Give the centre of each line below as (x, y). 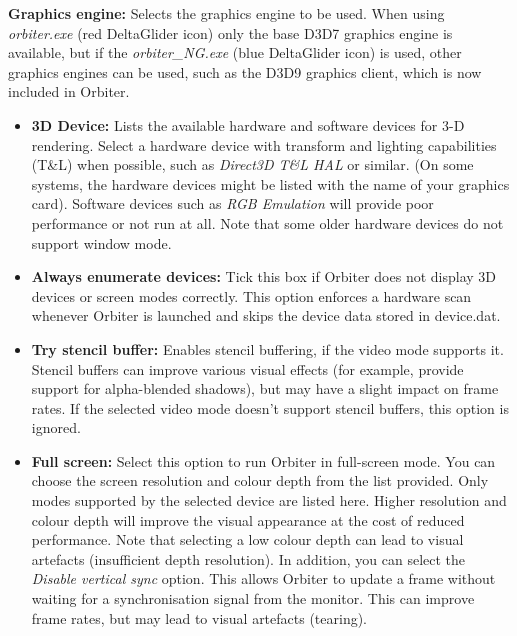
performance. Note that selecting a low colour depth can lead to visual (247, 539)
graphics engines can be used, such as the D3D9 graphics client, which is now (245, 71)
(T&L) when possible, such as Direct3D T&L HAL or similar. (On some (252, 164)
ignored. (56, 427)
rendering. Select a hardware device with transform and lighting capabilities (264, 144)
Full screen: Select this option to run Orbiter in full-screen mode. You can (263, 460)
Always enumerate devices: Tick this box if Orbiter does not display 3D (264, 276)
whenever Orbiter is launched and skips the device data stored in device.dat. (266, 315)
